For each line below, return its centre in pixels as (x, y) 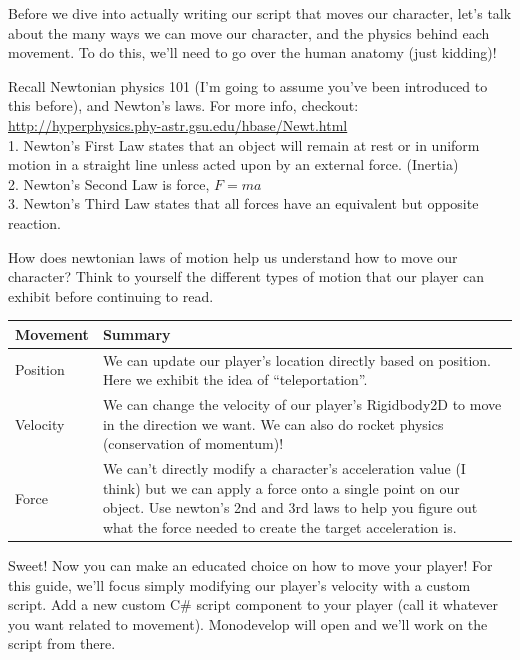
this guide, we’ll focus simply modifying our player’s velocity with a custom (239, 584)
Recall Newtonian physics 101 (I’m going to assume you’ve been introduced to (248, 85)
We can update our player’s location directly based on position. (296, 359)
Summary (136, 333)
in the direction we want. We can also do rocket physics (273, 423)
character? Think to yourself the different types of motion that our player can (246, 276)
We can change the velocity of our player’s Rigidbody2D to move (302, 404)
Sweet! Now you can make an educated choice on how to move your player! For (250, 565)
